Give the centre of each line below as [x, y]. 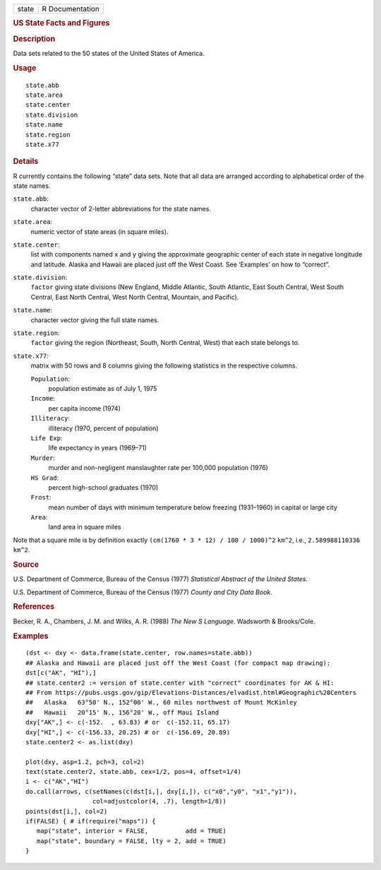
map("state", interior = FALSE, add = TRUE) [132, 831]
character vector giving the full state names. [95, 320]
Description [34, 39]
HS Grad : [45, 478]
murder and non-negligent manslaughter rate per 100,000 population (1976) [158, 468]
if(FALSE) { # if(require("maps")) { [91, 821]
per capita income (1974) [85, 408]
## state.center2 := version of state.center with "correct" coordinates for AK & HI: [180, 683]
